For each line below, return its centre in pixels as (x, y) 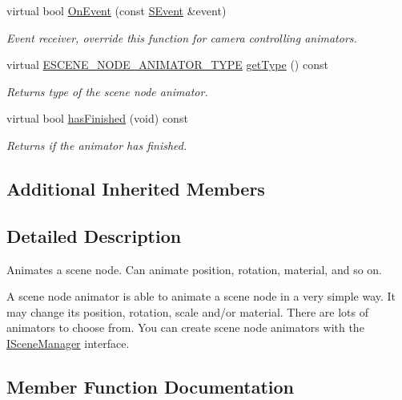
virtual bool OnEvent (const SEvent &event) (117, 10)
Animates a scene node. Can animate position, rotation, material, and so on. (194, 269)
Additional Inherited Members (136, 188)
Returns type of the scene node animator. (107, 91)
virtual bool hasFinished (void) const (97, 118)
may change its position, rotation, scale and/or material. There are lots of (187, 311)
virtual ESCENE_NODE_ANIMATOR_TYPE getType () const (167, 65)
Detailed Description (94, 235)
